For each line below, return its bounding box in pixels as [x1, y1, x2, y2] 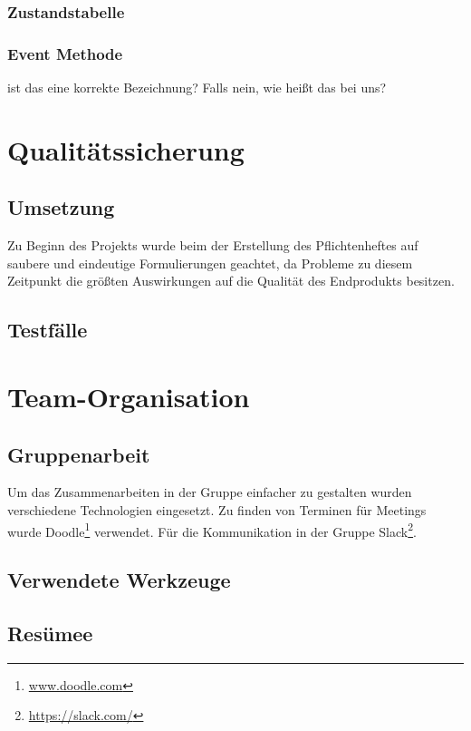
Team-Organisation [7, 377, 250, 414]
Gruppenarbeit [7, 440, 150, 468]
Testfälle [7, 316, 88, 344]
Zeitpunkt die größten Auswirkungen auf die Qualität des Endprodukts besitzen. [7, 271, 455, 290]
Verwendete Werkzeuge [7, 566, 231, 594]
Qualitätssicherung [7, 131, 245, 168]
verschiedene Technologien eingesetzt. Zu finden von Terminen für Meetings [7, 500, 427, 519]
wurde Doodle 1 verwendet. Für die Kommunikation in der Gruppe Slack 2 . [7, 519, 417, 541]
